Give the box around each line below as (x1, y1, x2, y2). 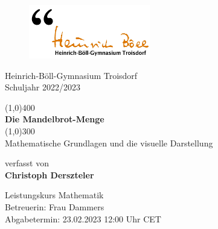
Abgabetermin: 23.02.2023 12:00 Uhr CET (5, 212, 161, 225)
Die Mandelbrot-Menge (5, 113, 104, 125)
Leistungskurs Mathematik (5, 189, 104, 201)
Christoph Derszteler (5, 168, 94, 181)
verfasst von (5, 157, 49, 169)
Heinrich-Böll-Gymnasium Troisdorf (5, 69, 138, 81)
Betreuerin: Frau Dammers (5, 200, 104, 213)
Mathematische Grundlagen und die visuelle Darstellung (5, 136, 213, 149)
